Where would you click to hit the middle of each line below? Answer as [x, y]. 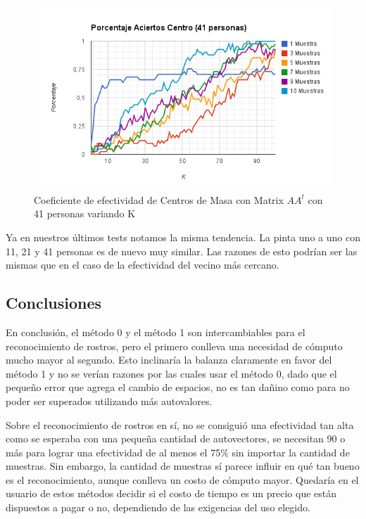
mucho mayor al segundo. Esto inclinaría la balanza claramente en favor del [169, 360]
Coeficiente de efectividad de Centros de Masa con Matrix [159, 199]
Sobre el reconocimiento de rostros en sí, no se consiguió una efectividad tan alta [180, 424]
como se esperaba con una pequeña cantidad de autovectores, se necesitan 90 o [176, 438]
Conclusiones [54, 303]
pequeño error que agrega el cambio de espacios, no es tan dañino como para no [178, 387]
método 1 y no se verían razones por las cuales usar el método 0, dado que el [171, 373]
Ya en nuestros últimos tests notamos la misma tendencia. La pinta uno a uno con [183, 237]
